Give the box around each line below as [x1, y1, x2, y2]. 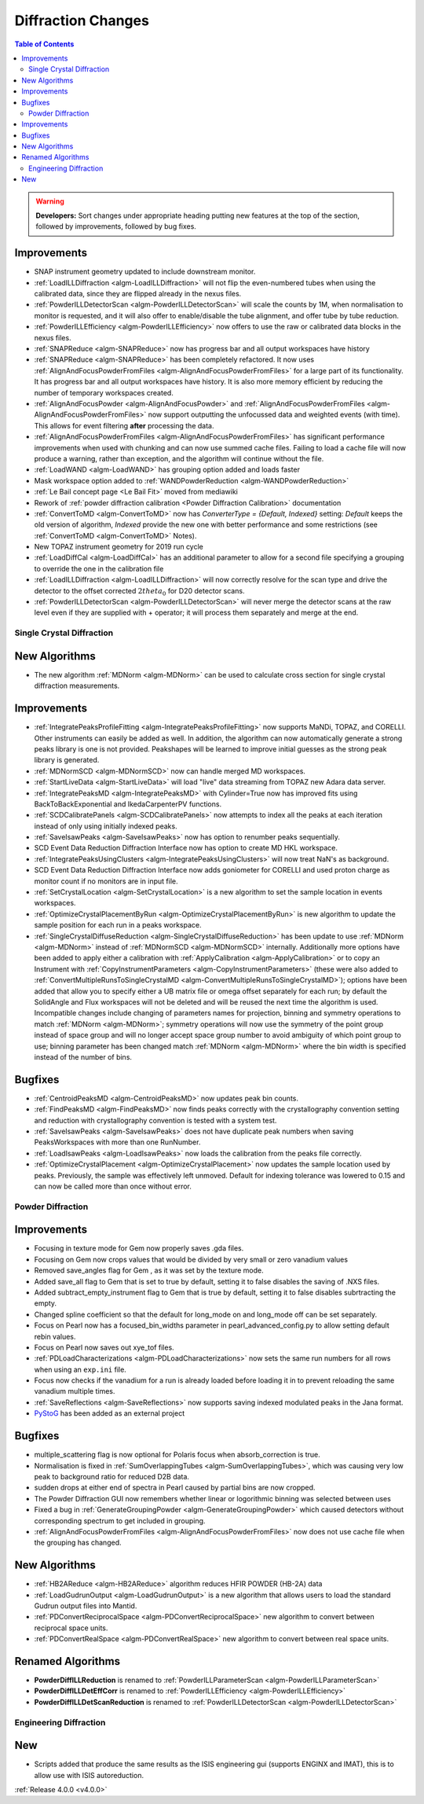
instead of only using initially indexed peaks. [34, 821, 177, 831]
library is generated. [34, 755, 100, 765]
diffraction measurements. [34, 681, 120, 691]
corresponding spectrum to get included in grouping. [34, 1516, 206, 1525]
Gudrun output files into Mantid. [34, 1600, 137, 1611]
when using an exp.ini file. [34, 1365, 127, 1374]
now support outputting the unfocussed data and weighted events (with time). [148, 410, 400, 420]
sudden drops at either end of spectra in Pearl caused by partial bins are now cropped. [34, 1483, 316, 1493]
